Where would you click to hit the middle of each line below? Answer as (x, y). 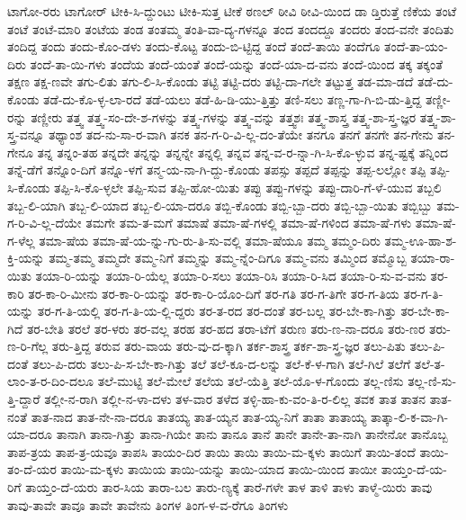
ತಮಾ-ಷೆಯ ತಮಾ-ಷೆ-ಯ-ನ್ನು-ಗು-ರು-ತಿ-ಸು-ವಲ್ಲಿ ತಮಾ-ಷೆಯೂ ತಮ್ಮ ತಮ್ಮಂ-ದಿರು (210, 240)
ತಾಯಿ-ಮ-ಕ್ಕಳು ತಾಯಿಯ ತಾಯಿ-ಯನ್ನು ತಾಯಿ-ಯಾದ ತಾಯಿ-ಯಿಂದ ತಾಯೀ (219, 469)
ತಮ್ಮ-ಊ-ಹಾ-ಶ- (421, 240)
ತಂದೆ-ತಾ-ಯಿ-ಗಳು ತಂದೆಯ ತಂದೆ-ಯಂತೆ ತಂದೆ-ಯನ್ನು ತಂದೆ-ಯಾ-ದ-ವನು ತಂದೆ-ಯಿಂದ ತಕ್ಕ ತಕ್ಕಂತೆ (237, 63)
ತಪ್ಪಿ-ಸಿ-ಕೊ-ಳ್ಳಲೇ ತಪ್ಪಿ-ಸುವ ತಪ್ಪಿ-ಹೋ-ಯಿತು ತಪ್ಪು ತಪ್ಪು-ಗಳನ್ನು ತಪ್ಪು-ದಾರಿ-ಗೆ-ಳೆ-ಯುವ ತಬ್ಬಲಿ (248, 187)
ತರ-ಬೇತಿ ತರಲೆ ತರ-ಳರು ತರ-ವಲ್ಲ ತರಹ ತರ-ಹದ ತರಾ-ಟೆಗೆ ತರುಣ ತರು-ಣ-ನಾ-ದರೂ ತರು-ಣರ (226, 328)
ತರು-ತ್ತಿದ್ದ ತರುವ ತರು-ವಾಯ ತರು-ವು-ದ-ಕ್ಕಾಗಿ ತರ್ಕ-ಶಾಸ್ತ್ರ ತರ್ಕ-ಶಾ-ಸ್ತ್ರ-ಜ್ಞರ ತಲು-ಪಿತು (229, 346)
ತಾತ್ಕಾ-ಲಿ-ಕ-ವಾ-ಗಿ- (409, 416)
